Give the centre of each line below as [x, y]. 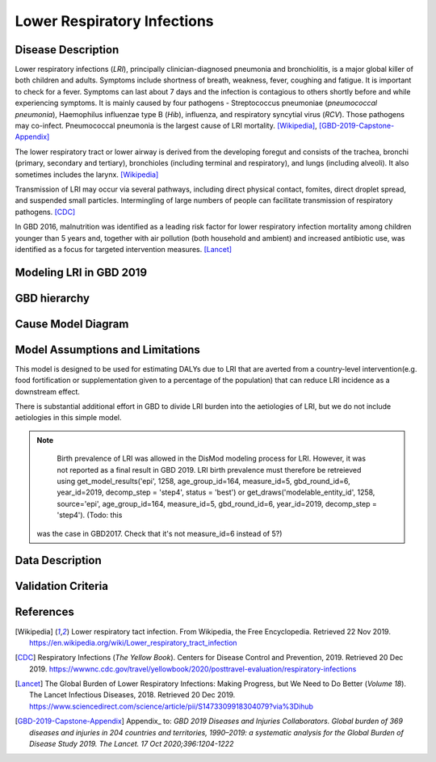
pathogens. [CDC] [45, 212]
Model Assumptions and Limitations [108, 349]
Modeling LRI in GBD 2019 [81, 272]
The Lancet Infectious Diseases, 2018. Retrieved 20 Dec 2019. [132, 695]
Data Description [59, 560]
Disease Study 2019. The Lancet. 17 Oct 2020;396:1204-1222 [132, 744]
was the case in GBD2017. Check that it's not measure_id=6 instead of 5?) [159, 533]
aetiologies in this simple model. [68, 418]
